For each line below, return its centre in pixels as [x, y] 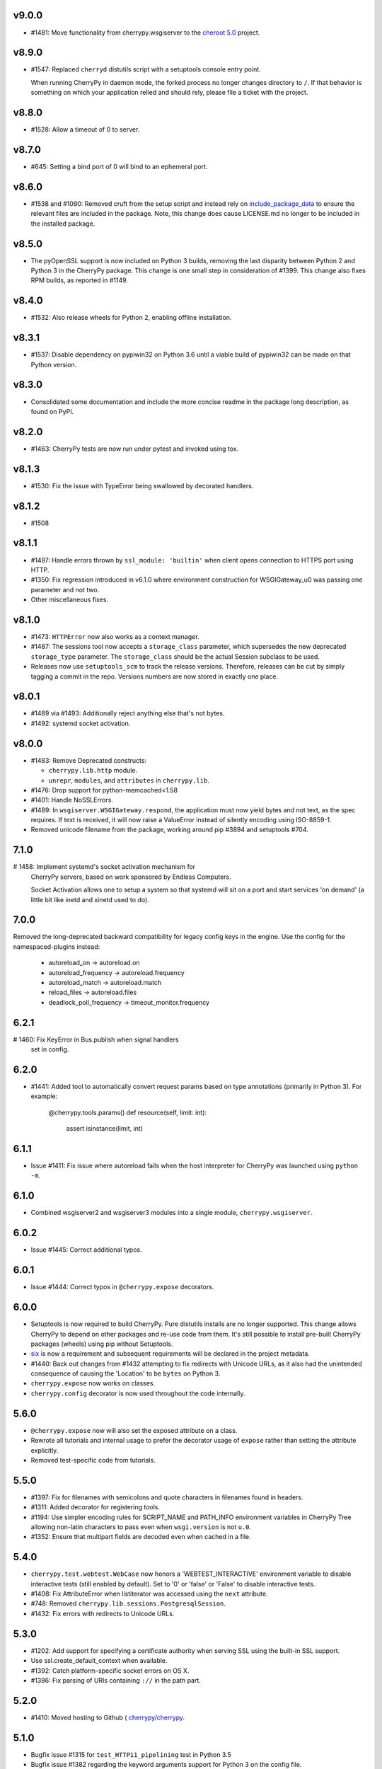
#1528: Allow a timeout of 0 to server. [85, 129]
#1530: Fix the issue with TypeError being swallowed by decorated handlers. [142, 485]
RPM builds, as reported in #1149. [80, 280]
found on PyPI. [52, 411]
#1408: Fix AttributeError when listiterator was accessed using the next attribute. [149, 1594]
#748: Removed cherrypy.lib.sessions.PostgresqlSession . [128, 1603]
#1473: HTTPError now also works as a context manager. [115, 636]
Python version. [54, 364]
